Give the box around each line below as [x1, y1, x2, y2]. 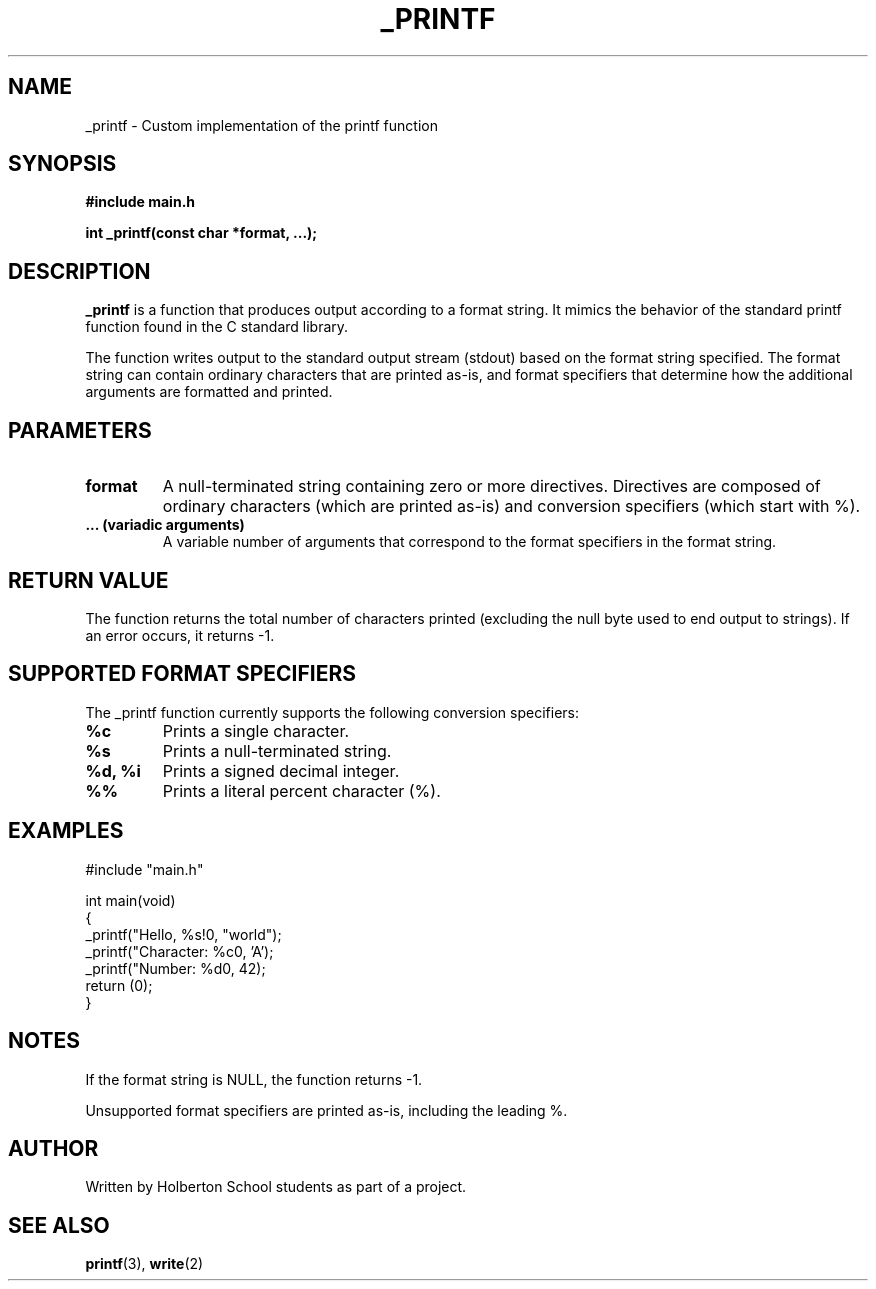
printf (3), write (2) [85, 1255, 204, 1273]
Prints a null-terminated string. [162, 740, 392, 761]
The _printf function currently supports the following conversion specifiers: [85, 703, 580, 721]
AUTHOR [8, 1135, 99, 1161]
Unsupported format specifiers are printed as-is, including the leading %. [85, 1101, 568, 1119]
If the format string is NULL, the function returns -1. [85, 1070, 423, 1088]
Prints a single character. [162, 720, 350, 741]
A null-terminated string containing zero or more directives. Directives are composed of [162, 476, 821, 497]
